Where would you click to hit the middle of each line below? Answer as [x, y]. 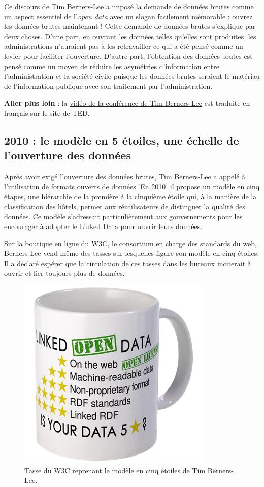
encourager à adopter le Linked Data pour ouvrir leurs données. [103, 226]
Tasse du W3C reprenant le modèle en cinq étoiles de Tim [115, 470]
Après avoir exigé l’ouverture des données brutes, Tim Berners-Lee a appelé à [125, 176]
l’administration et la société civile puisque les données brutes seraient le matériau [132, 76]
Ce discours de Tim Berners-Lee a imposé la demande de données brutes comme [129, 6]
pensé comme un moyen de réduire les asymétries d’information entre [112, 66]
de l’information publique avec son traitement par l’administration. [108, 86]
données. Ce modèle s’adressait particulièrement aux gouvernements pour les [123, 216]
